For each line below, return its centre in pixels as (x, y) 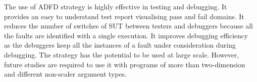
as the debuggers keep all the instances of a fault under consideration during (120, 45)
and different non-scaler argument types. (65, 74)
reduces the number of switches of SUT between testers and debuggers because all (128, 26)
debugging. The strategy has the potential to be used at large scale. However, (122, 54)
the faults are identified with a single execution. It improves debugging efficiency (126, 35)
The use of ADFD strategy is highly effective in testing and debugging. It (116, 6)
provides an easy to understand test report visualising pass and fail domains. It (124, 16)
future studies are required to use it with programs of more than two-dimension (125, 64)
